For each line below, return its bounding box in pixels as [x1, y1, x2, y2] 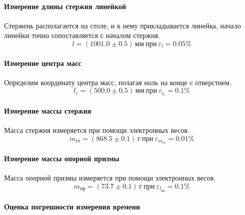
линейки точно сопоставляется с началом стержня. [4, 30, 160, 41]
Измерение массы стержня [4, 105, 91, 116]
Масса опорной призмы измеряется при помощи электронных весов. [4, 172, 216, 183]
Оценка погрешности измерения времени [4, 201, 141, 212]
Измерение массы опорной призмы [4, 153, 120, 164]
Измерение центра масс [4, 57, 82, 68]
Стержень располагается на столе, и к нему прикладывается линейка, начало [4, 20, 241, 30]
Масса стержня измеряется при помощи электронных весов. [4, 125, 190, 135]
